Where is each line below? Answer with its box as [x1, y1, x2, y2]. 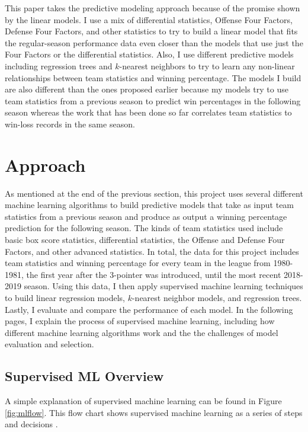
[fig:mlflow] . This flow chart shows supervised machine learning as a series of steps [5, 406, 303, 418]
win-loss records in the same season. [5, 117, 135, 130]
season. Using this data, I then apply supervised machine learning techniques [24, 280, 303, 292]
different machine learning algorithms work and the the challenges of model [5, 326, 278, 338]
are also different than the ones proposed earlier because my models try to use [5, 83, 288, 95]
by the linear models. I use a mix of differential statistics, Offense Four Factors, [5, 13, 293, 25]
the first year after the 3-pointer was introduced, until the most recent [26, 268, 281, 280]
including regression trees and [5, 59, 113, 72]
